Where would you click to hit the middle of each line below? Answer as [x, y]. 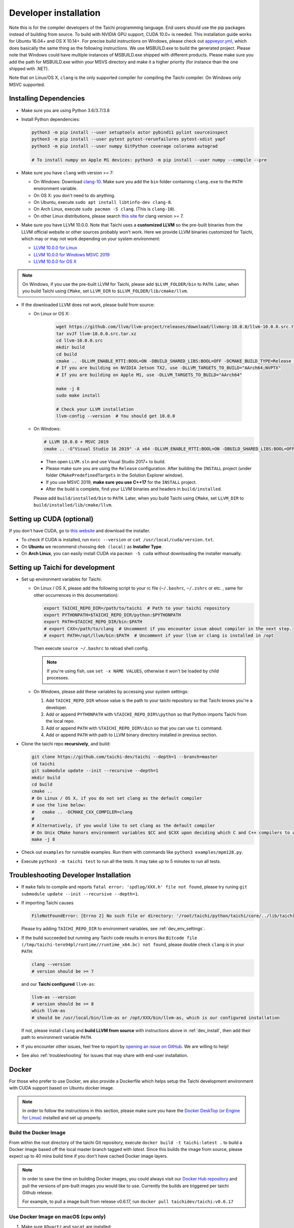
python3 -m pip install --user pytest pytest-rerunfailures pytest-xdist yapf [128, 139]
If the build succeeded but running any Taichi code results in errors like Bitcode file [109, 938]
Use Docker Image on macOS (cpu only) [57, 1217]
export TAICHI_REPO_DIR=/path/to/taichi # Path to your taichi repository [137, 608]
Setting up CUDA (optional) [51, 519]
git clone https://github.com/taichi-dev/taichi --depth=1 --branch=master [125, 757]
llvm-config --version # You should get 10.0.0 [116, 416]
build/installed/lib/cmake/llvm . [73, 505]
